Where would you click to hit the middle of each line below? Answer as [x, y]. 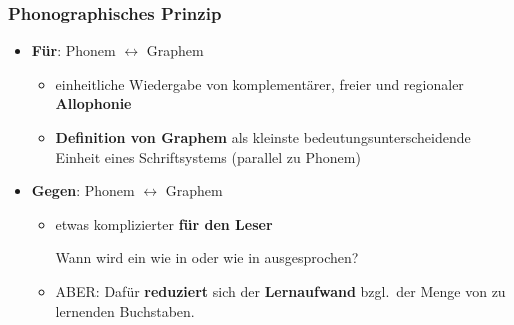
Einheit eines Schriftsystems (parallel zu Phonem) [208, 156]
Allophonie [93, 103]
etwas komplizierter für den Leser [164, 223]
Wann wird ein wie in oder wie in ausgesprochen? [207, 257]
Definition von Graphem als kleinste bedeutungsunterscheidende [263, 137]
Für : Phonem [73, 50]
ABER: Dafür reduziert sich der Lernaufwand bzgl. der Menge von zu [280, 290]
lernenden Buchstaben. [125, 310]
